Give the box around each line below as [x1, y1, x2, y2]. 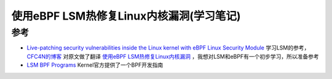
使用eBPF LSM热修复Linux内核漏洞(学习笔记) [11, 9, 241, 23]
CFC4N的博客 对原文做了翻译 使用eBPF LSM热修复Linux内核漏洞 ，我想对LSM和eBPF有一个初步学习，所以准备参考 [26, 53, 319, 60]
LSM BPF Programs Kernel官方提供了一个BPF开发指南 [26, 61, 164, 69]
